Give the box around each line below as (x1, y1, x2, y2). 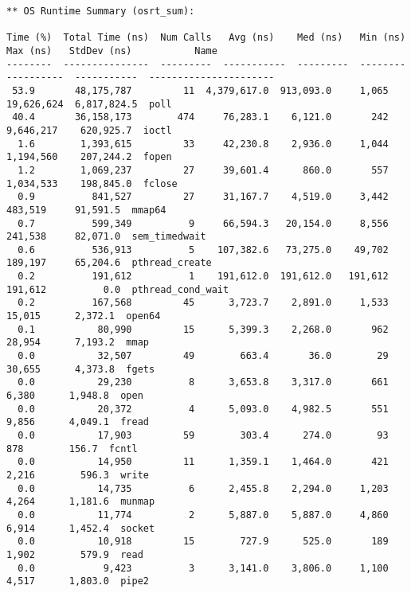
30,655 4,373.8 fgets (6, 363, 155, 375)
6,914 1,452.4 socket (6, 522, 155, 534)
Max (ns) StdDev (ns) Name (6, 45, 217, 57)
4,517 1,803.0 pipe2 (6, 575, 149, 587)
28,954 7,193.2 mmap (6, 337, 149, 349)
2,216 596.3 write (6, 469, 149, 481)
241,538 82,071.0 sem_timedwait (6, 231, 206, 243)
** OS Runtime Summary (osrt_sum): (6, 6, 195, 17)
